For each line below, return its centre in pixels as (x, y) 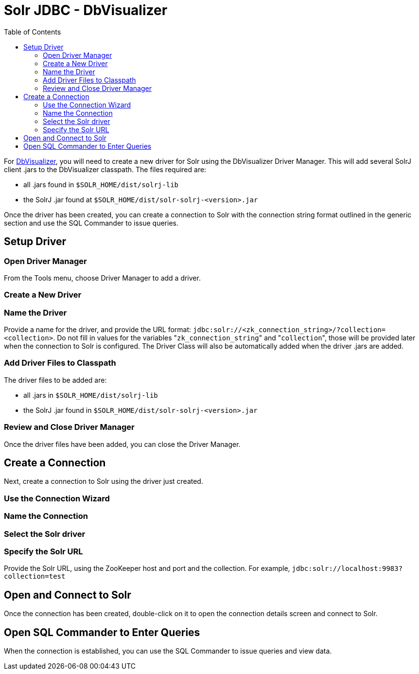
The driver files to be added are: (55, 380)
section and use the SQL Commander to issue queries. (91, 223)
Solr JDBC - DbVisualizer (86, 10)
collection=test (35, 576)
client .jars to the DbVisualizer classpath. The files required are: (105, 169)
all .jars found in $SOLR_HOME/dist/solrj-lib (101, 184)
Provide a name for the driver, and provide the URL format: (98, 330)
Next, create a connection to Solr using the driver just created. (104, 481)
